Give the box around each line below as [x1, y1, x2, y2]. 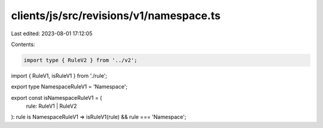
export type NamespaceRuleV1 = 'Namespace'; [11, 83, 128, 90]
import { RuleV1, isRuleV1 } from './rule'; [11, 72, 108, 79]
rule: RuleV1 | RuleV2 [26, 102, 77, 110]
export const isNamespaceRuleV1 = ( [11, 94, 102, 101]
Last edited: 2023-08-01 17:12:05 [11, 30, 93, 37]
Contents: [11, 41, 35, 48]
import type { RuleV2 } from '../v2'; [23, 57, 138, 63]
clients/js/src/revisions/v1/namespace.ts [11, 9, 221, 22]
